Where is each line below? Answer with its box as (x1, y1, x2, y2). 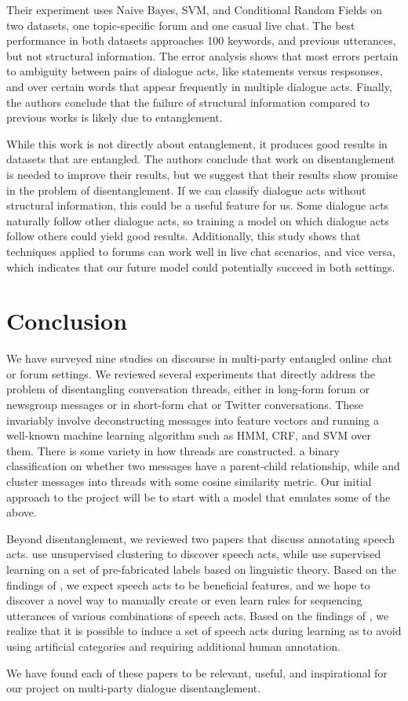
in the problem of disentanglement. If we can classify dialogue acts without (6, 181, 366, 198)
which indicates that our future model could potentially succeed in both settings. (6, 258, 395, 275)
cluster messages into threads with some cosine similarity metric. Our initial (6, 473, 372, 489)
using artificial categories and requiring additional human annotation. (6, 637, 341, 654)
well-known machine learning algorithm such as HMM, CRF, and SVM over (6, 427, 371, 444)
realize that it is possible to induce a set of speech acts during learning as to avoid (6, 623, 402, 639)
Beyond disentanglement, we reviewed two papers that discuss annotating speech (6, 530, 395, 546)
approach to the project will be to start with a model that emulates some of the (6, 488, 391, 505)
